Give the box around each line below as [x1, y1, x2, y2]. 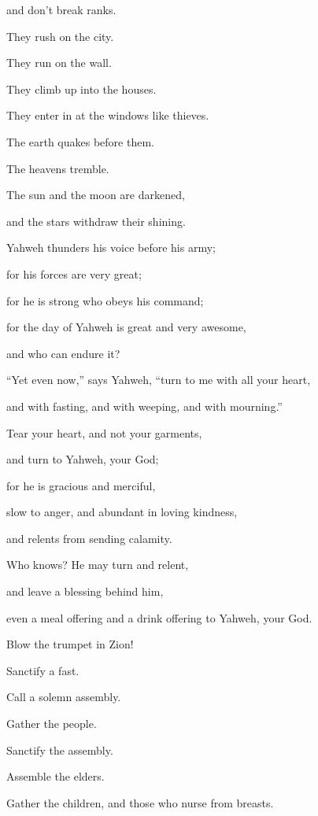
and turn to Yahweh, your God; [6, 451, 159, 467]
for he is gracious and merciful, [6, 477, 156, 493]
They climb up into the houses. [6, 80, 157, 97]
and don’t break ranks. [6, 2, 116, 17]
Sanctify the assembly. [6, 741, 113, 758]
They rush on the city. [6, 28, 114, 44]
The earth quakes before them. [6, 133, 154, 150]
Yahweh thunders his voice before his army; [6, 239, 216, 256]
